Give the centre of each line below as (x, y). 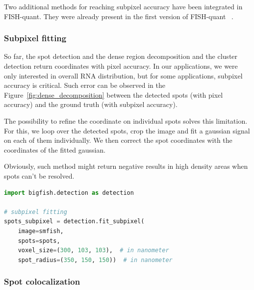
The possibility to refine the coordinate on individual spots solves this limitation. (126, 120)
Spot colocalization (42, 281)
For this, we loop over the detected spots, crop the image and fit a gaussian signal (127, 130)
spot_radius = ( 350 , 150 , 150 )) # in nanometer (95, 260)
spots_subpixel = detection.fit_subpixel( (74, 222)
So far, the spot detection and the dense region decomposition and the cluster (121, 56)
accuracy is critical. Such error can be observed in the (85, 85)
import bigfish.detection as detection (69, 193)
